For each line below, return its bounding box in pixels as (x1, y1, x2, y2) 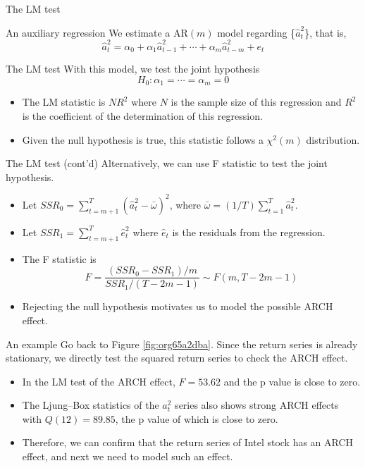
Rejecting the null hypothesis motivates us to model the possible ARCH (22, 299, 333, 314)
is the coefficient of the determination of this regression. (22, 109, 263, 123)
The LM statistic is (22, 94, 106, 109)
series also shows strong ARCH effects (175, 398, 339, 412)
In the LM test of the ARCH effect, (22, 374, 175, 388)
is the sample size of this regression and (171, 94, 342, 109)
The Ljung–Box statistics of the (22, 398, 159, 412)
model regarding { (217, 25, 296, 39)
